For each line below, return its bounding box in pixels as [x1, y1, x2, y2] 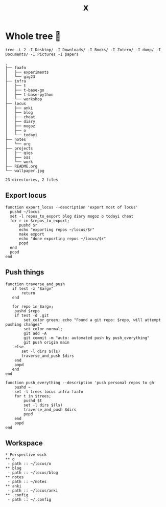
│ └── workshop [5, 96, 42, 101]
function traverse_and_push [5, 281, 65, 287]
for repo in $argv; [12, 304, 54, 309]
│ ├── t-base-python [5, 92, 54, 97]
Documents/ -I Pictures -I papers [5, 52, 79, 57]
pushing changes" [5, 322, 42, 327]
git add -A [23, 331, 47, 336]
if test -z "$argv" [12, 286, 54, 291]
